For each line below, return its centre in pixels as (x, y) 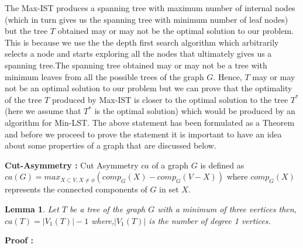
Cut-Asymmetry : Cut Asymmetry (72, 165)
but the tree (26, 31)
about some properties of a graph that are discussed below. (111, 145)
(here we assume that (43, 111)
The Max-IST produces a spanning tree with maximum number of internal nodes (150, 8)
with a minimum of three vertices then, (227, 209)
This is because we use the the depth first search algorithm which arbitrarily (142, 42)
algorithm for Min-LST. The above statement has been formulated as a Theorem (150, 122)
